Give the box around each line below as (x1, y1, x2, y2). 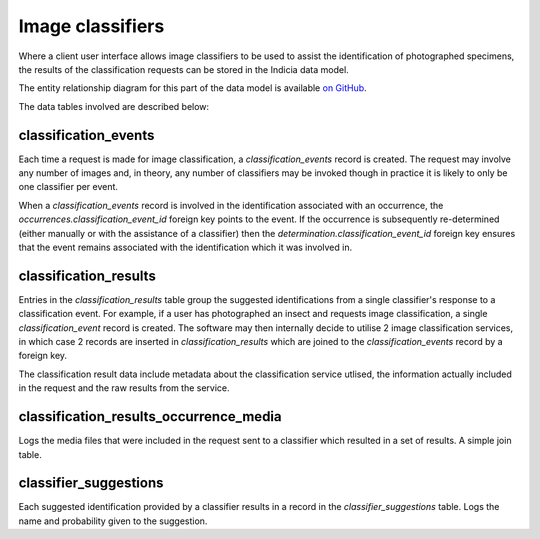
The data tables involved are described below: (18, 100, 210, 112)
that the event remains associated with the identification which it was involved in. (18, 241, 353, 253)
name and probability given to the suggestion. (18, 515, 208, 527)
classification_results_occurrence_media (18, 408, 282, 425)
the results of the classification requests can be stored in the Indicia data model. (18, 63, 349, 75)
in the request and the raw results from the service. (18, 382, 230, 394)
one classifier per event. (18, 181, 119, 193)
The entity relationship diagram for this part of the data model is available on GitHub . (18, 82, 367, 94)
